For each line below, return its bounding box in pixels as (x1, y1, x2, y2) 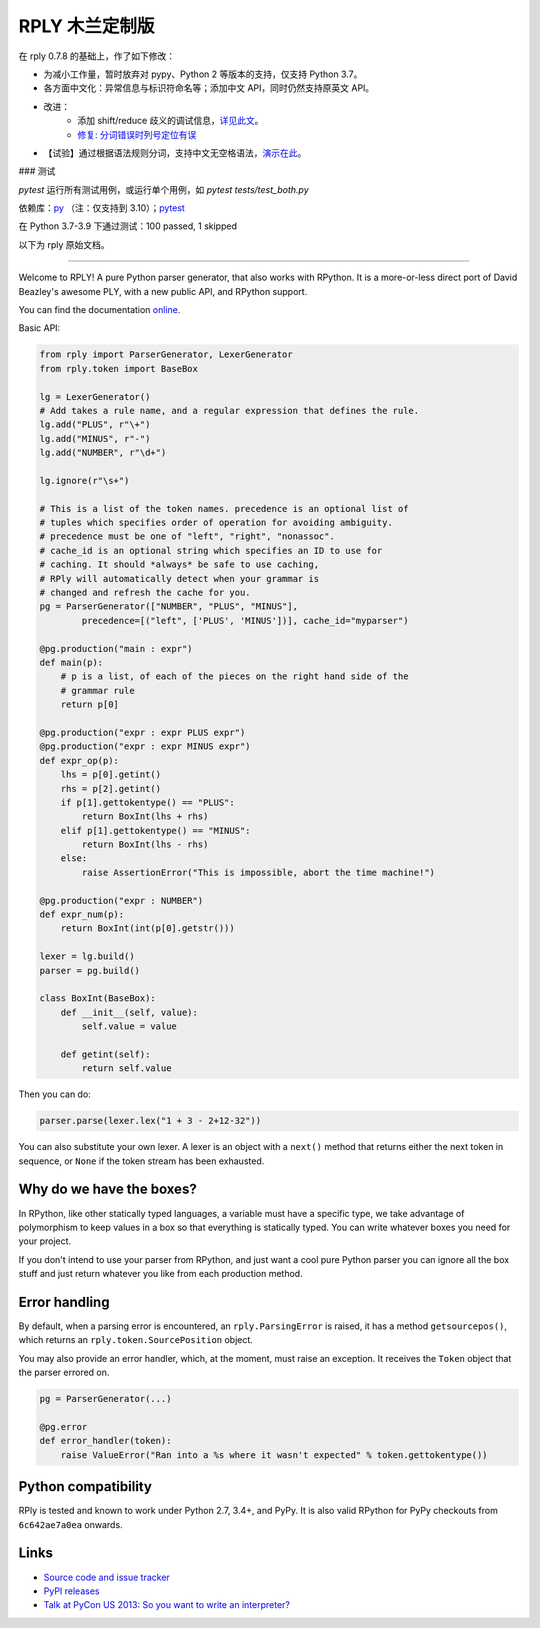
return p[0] (60, 699, 120, 710)
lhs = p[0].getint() (60, 769, 162, 780)
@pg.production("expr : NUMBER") (39, 895, 204, 906)
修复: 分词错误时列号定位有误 (77, 128, 197, 140)
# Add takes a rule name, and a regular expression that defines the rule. (39, 405, 420, 416)
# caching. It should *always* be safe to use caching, (39, 559, 320, 570)
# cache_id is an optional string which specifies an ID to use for (39, 545, 383, 556)
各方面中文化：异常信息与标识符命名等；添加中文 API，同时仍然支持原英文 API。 (43, 82, 375, 94)
